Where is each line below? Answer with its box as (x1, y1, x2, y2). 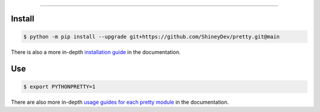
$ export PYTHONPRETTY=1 (23, 83, 96, 90)
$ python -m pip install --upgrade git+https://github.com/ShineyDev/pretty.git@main (23, 33, 280, 40)
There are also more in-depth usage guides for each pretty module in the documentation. (11, 98, 229, 105)
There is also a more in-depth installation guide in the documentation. (11, 48, 181, 56)
